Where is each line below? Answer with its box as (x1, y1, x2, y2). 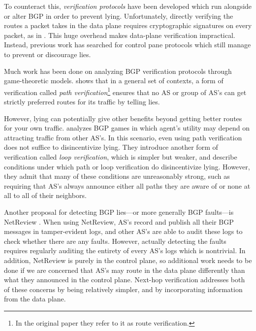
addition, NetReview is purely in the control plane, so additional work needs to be (4, 255, 252, 265)
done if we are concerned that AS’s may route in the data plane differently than (4, 265, 245, 275)
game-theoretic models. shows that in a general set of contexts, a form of (4, 75, 224, 86)
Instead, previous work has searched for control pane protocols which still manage (4, 39, 251, 50)
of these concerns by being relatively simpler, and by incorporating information (4, 284, 243, 294)
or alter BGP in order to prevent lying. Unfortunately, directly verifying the (4, 10, 233, 21)
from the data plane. (4, 294, 66, 304)
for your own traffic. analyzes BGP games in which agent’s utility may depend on (4, 123, 250, 133)
